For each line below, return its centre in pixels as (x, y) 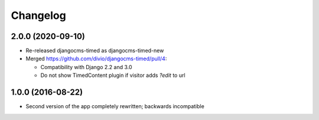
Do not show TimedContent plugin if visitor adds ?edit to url (113, 75)
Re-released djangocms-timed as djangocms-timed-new (95, 51)
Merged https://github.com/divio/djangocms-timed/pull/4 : (96, 59)
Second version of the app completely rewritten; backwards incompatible (115, 106)
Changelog (38, 15)
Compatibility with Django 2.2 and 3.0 (86, 67)
